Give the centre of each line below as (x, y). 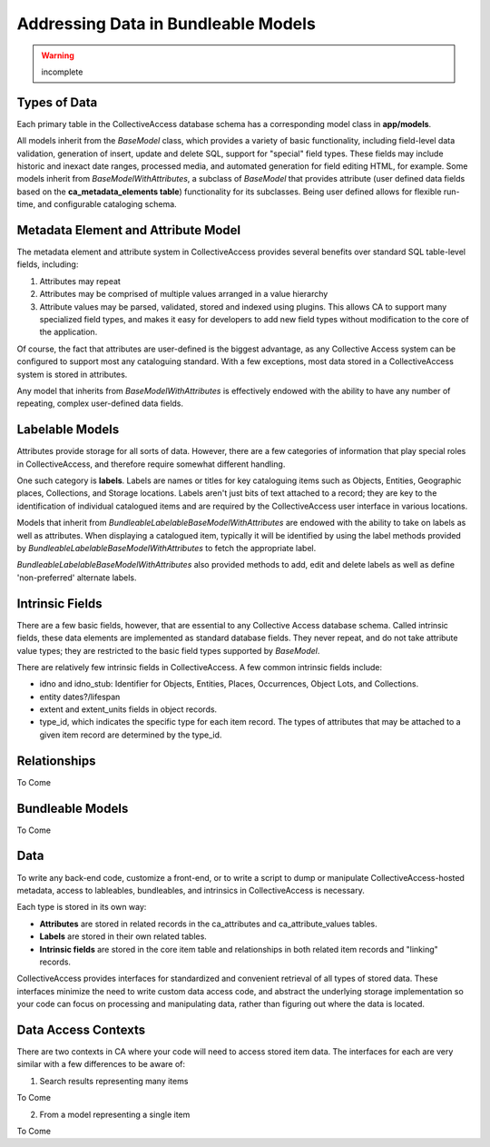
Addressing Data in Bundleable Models (167, 24)
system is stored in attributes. (72, 374)
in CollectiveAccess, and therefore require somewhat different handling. (151, 464)
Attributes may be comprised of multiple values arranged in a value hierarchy (184, 294)
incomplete (62, 72)
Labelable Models (68, 430)
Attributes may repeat (80, 281)
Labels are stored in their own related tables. (123, 936)
